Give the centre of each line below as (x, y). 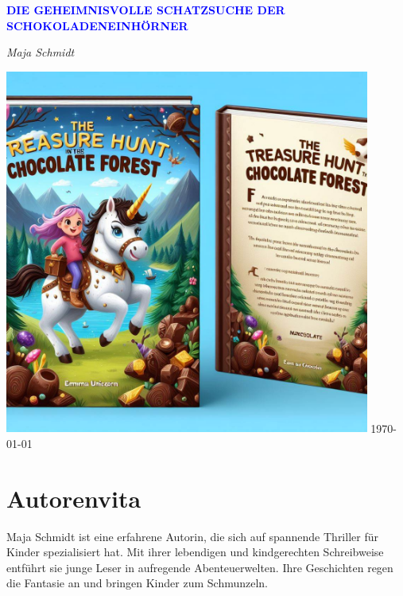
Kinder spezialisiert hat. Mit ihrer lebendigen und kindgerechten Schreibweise (195, 552)
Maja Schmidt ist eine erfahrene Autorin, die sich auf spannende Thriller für (192, 536)
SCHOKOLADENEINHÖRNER (97, 25)
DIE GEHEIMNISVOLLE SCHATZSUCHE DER (146, 10)
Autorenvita (74, 498)
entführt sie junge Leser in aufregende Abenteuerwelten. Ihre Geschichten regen (200, 567)
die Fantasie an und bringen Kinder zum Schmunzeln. (137, 583)
